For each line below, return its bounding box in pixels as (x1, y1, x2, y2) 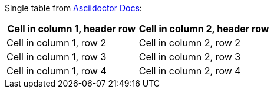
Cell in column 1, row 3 (6, 51, 107, 63)
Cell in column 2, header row (138, 23, 269, 35)
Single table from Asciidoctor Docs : (5, 3, 142, 13)
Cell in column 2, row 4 (138, 65, 241, 77)
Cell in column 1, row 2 (6, 37, 107, 49)
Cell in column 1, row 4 (6, 65, 107, 77)
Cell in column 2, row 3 (138, 51, 241, 63)
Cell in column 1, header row (7, 23, 136, 35)
